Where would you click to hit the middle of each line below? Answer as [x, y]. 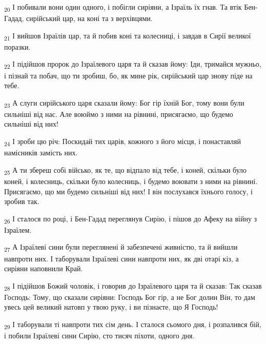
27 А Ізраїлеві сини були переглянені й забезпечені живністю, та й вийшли [121, 248]
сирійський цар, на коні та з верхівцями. [89, 18]
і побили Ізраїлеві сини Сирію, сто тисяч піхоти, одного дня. [99, 336]
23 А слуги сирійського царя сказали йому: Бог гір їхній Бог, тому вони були [124, 103]
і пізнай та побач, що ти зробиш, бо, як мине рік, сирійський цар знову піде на [128, 75]
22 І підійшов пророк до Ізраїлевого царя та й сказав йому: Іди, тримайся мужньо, [133, 65]
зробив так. [22, 201]
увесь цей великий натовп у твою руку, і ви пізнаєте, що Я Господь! [111, 307]
